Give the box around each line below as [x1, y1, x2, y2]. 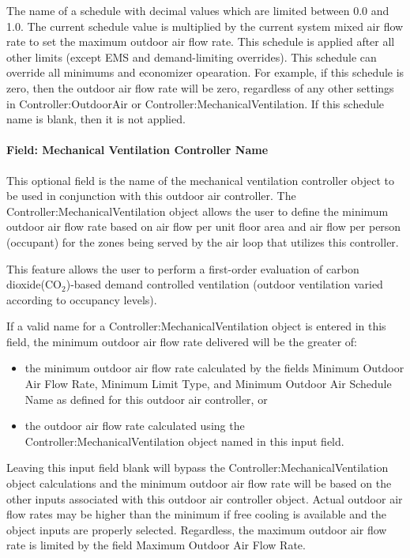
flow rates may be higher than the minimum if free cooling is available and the [6, 506, 386, 522]
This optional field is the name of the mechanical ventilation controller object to [6, 172, 395, 188]
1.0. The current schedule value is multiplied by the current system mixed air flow [6, 17, 404, 34]
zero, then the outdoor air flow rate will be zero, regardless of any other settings [6, 79, 394, 96]
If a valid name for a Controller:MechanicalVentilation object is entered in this [6, 318, 386, 334]
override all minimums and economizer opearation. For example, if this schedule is [6, 64, 404, 81]
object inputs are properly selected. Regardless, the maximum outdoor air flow [6, 521, 387, 537]
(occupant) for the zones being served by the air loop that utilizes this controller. [6, 233, 399, 250]
